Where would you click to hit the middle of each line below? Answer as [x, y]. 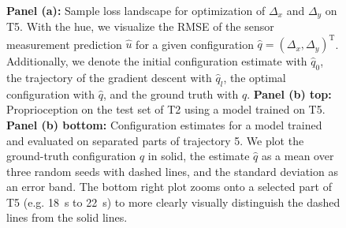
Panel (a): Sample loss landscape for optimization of [136, 10]
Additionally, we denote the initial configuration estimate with [157, 61]
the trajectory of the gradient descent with [109, 77]
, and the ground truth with [171, 93]
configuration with [51, 93]
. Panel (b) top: [289, 93]
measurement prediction [64, 44]
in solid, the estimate [199, 156]
